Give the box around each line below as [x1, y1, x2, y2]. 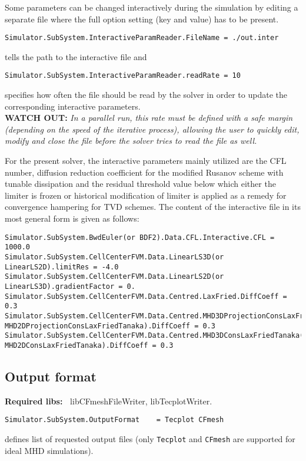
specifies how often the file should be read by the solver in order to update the [5, 88, 287, 101]
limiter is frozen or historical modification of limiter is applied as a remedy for [5, 189, 287, 201]
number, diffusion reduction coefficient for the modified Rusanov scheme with [5, 166, 284, 178]
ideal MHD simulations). [5, 444, 94, 456]
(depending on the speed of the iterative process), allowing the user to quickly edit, [5, 123, 300, 135]
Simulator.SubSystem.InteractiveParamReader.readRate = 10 [5, 71, 241, 80]
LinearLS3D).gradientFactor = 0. [5, 282, 135, 291]
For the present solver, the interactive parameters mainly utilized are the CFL [5, 154, 287, 167]
